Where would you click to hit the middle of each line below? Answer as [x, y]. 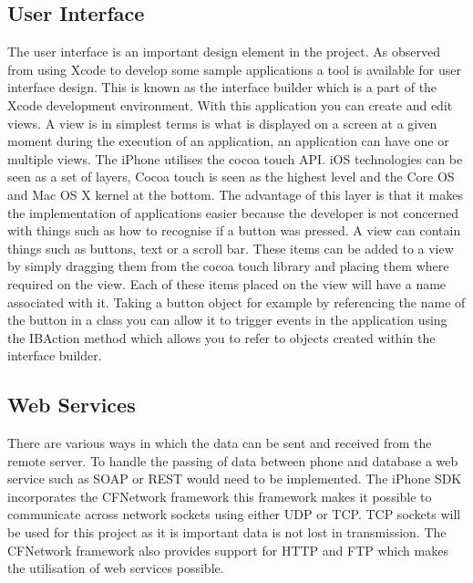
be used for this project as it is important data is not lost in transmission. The [227, 532]
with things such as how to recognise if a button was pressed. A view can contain [234, 230]
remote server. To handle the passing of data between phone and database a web [233, 460]
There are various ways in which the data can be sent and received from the [220, 443]
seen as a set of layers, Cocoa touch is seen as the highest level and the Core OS [231, 177]
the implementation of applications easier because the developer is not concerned [233, 212]
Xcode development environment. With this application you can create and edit [230, 104]
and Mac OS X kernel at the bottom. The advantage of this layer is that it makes [235, 194]
